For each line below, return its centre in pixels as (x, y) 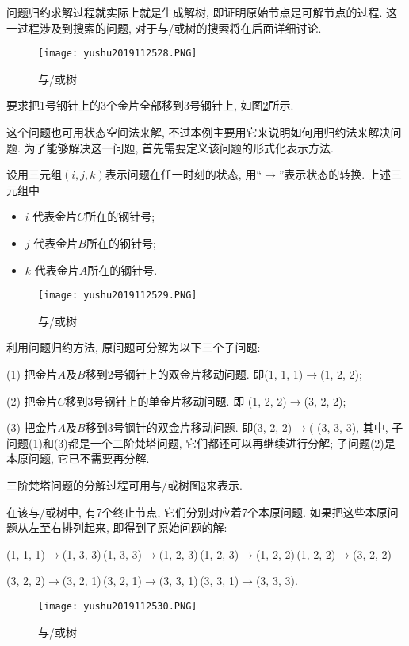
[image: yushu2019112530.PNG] (118, 606)
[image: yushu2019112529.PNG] (118, 296)
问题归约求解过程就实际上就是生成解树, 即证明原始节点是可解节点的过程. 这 (202, 12)
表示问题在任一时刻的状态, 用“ (183, 174)
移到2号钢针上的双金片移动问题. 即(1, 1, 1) (194, 374)
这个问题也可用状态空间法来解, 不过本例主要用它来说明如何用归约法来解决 (199, 132)
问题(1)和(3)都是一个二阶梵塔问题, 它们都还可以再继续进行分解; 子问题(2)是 (201, 442)
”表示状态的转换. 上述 (334, 174)
